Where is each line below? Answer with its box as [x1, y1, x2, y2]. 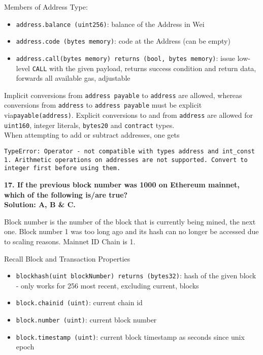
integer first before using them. [4, 165, 121, 172]
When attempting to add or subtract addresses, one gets [4, 130, 180, 140]
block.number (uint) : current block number [16, 314, 157, 325]
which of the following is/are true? [4, 189, 128, 200]
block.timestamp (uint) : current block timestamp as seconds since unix [16, 331, 245, 342]
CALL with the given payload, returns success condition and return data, [32, 62, 256, 73]
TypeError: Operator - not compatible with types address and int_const [4, 148, 255, 155]
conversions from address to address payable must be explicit [4, 100, 202, 110]
